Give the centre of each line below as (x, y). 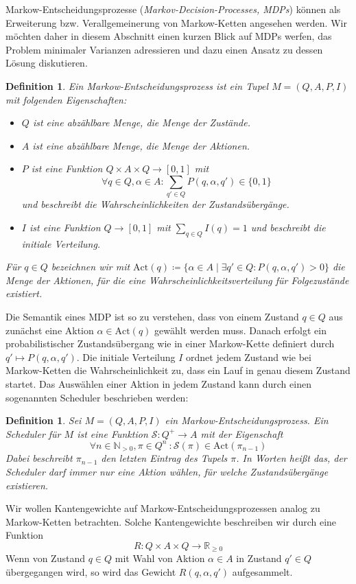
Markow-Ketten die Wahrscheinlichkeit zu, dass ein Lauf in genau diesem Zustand (178, 370)
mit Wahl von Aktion (160, 558)
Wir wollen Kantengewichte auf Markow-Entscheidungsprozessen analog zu (163, 508)
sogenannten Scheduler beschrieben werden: (97, 397)
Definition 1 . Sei (44, 420)
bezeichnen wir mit (91, 267)
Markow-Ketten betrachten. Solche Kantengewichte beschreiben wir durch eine (171, 521)
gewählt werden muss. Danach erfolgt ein (240, 330)
